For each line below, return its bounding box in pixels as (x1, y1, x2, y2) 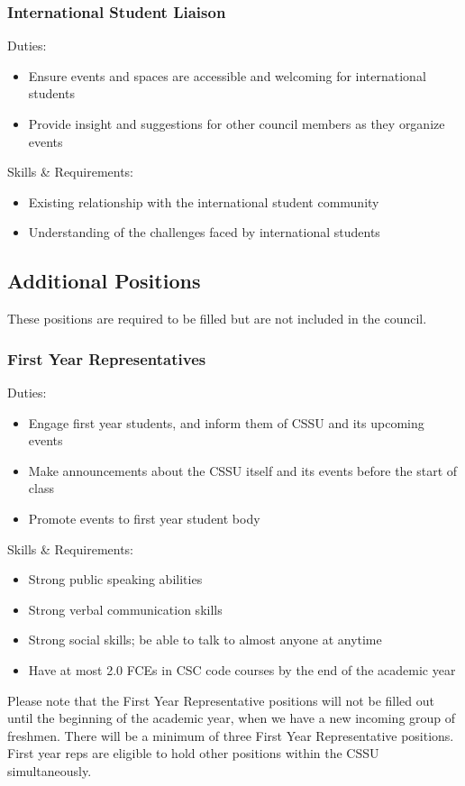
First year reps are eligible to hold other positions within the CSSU (7, 744, 379, 763)
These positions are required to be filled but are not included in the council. (7, 309, 427, 328)
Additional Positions (7, 267, 201, 295)
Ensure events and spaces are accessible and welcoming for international (28, 66, 426, 85)
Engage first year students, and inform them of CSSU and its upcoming (28, 413, 424, 432)
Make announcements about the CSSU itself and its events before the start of (28, 461, 458, 480)
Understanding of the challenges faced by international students (28, 223, 380, 242)
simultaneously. (7, 761, 92, 780)
